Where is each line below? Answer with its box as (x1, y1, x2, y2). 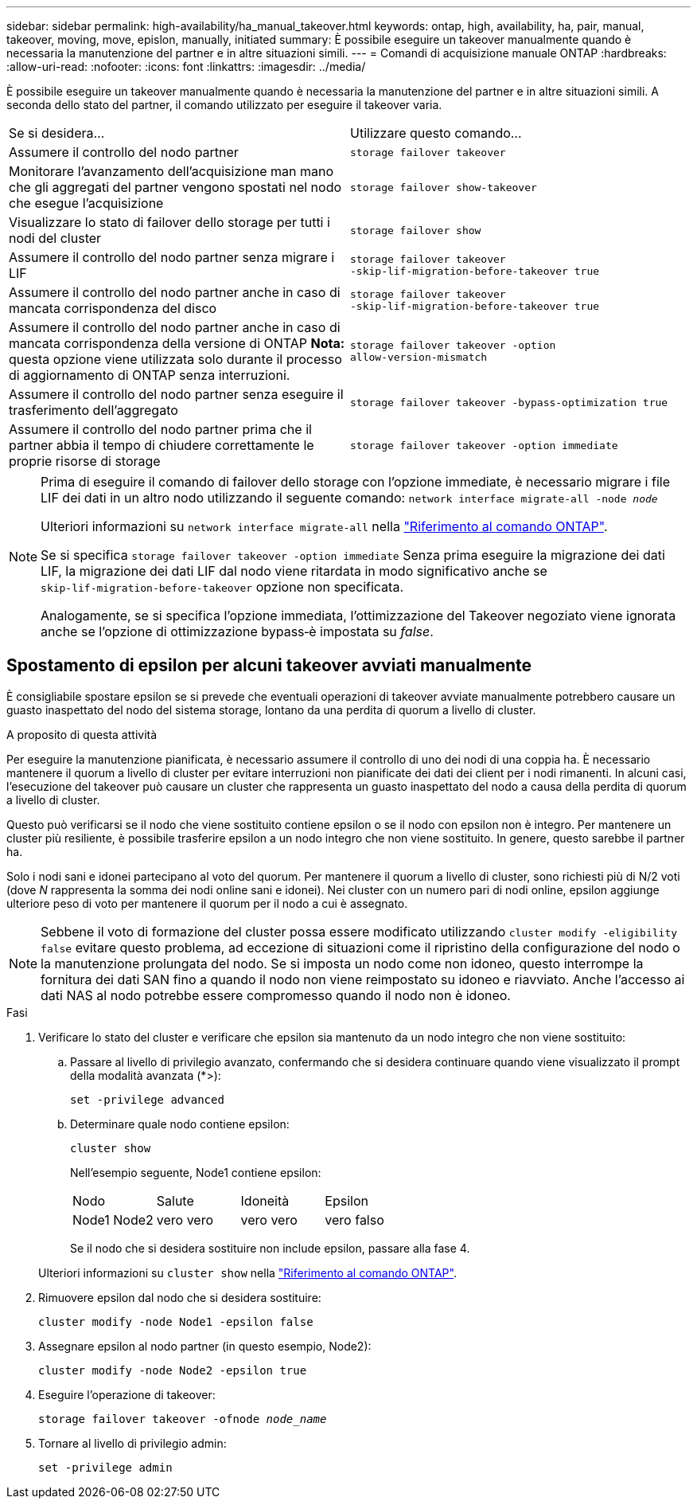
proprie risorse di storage (9, 453, 161, 469)
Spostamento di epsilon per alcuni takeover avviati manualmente (6, 655, 532, 676)
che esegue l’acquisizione (9, 195, 164, 211)
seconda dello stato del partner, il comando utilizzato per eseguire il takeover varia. (6, 98, 442, 111)
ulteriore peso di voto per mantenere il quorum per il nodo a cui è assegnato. (6, 896, 408, 910)
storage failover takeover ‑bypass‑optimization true (350, 396, 668, 408)
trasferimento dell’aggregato (9, 402, 178, 418)
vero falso (325, 1211, 384, 1228)
